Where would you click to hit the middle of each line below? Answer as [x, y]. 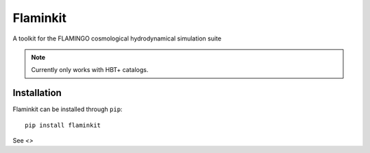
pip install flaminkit [63, 125]
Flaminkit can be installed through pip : [67, 109]
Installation [37, 93]
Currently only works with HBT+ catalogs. [90, 70]
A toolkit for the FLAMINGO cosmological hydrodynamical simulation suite [117, 38]
